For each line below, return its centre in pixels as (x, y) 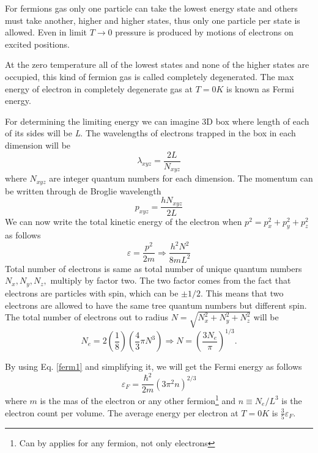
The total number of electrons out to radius (87, 317)
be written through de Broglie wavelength (83, 190)
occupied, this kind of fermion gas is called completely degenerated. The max (150, 76)
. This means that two (242, 293)
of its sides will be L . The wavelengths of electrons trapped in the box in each (150, 133)
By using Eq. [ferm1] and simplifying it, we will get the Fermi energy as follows (153, 366)
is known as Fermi (260, 88)
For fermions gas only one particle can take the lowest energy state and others (151, 8)
